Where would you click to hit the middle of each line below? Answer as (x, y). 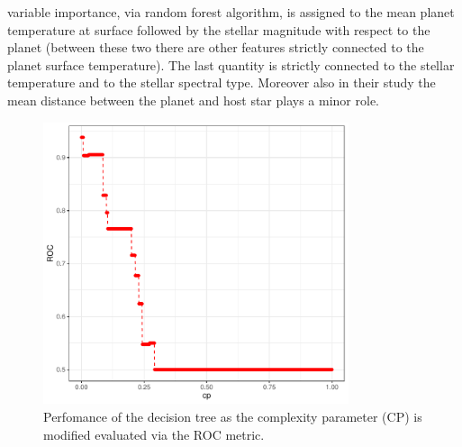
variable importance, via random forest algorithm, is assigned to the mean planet (231, 12)
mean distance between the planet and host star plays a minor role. (194, 100)
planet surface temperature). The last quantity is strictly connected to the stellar (231, 64)
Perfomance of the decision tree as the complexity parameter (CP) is (233, 416)
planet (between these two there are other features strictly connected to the (216, 47)
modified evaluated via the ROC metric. (154, 434)
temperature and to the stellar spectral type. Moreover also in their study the (222, 82)
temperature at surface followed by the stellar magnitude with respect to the (219, 29)
